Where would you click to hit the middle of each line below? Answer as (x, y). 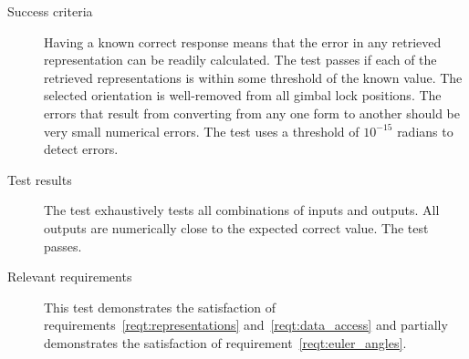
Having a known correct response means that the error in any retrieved (243, 41)
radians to (425, 131)
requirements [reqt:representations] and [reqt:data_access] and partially (246, 325)
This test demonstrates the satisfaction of (160, 307)
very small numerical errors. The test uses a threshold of (202, 131)
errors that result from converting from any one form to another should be (252, 113)
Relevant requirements (70, 277)
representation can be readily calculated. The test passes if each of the (240, 60)
